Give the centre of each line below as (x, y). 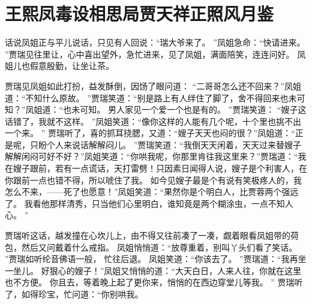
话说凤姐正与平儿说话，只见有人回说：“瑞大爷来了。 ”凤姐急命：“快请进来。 (155, 42)
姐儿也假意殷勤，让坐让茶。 (59, 66)
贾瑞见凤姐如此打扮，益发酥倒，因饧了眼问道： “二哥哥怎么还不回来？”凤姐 (153, 85)
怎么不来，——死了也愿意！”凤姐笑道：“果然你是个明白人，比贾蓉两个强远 (152, 192)
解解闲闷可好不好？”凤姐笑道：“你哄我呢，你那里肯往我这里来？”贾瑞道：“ (151, 156)
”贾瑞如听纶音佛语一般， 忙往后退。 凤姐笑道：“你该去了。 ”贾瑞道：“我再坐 (156, 259)
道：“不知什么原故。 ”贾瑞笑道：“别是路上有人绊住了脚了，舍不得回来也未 (151, 97)
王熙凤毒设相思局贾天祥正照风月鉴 (139, 13)
